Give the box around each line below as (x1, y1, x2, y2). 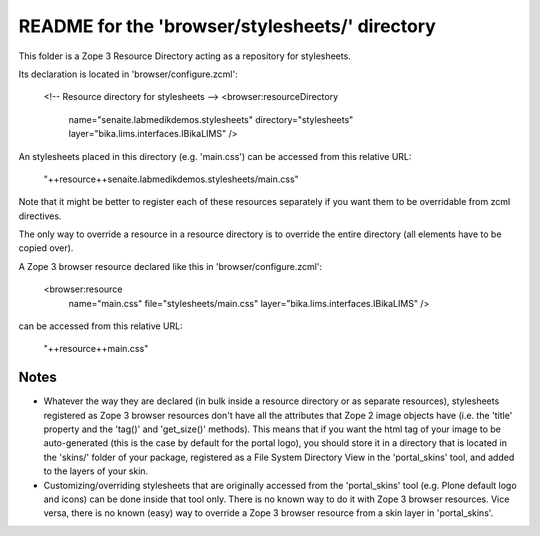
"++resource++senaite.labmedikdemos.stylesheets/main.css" (43, 173, 299, 185)
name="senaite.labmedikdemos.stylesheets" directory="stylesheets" (68, 113, 354, 125)
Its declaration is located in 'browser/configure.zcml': (18, 68, 239, 80)
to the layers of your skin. (43, 465, 149, 477)
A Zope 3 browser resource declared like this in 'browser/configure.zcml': (18, 260, 323, 272)
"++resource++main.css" (43, 343, 149, 355)
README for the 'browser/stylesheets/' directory (18, 15, 437, 37)
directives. (18, 210, 62, 222)
